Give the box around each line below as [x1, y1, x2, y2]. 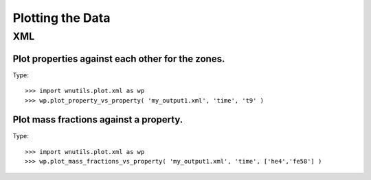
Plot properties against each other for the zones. [12, 53, 225, 64]
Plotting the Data [12, 10, 111, 25]
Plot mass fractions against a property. [12, 114, 183, 126]
